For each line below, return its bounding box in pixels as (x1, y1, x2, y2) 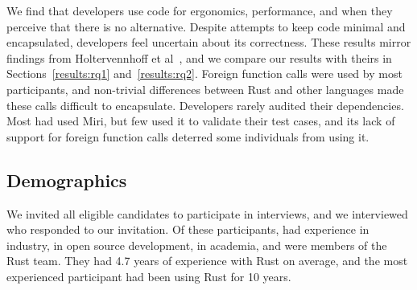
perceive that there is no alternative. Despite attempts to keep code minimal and (6, 18, 406, 35)
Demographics (6, 167, 127, 192)
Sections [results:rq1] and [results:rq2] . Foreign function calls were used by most (6, 65, 403, 82)
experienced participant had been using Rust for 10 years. (6, 268, 291, 284)
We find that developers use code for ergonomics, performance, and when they (6, 2, 393, 18)
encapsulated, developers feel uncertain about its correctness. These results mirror (6, 34, 411, 51)
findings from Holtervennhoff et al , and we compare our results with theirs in (6, 49, 392, 66)
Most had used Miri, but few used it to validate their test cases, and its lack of (6, 112, 395, 129)
